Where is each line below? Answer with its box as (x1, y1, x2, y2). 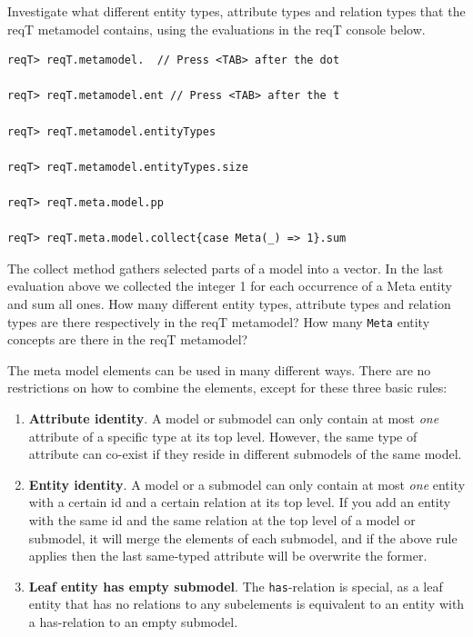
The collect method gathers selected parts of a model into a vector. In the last (7, 258, 444, 277)
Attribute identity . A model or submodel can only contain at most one (28, 408, 439, 427)
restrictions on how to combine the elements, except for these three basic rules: (7, 378, 448, 397)
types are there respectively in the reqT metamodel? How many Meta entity (7, 312, 430, 331)
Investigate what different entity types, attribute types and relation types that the (7, 2, 466, 20)
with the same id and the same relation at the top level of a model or (28, 510, 416, 529)
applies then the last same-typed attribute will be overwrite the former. (28, 546, 428, 565)
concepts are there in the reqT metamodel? (7, 330, 248, 349)
